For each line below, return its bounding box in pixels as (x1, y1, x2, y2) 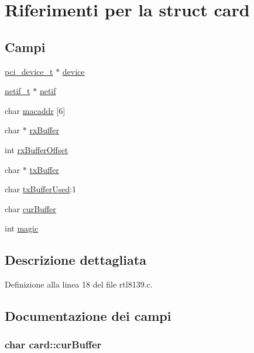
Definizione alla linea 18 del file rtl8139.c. (5, 278, 153, 290)
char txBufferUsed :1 (5, 183, 77, 195)
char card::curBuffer (5, 337, 102, 352)
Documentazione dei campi (5, 307, 171, 325)
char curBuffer (5, 202, 56, 214)
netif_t (5, 85, 30, 97)
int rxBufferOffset (5, 143, 68, 155)
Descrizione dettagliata (5, 251, 146, 269)
